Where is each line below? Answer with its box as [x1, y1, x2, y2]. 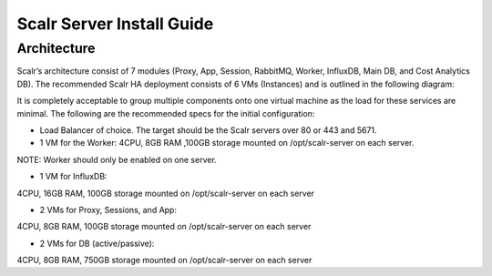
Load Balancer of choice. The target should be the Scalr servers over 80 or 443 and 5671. [39, 124, 377, 136]
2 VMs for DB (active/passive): [39, 238, 155, 249]
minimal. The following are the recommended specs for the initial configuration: [16, 107, 315, 118]
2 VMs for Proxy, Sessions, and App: [39, 204, 178, 215]
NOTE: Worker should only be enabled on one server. [16, 154, 218, 165]
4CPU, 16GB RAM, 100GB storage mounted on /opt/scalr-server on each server [16, 188, 314, 199]
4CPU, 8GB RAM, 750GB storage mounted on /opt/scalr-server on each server [16, 255, 313, 266]
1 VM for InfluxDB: [39, 171, 108, 182]
